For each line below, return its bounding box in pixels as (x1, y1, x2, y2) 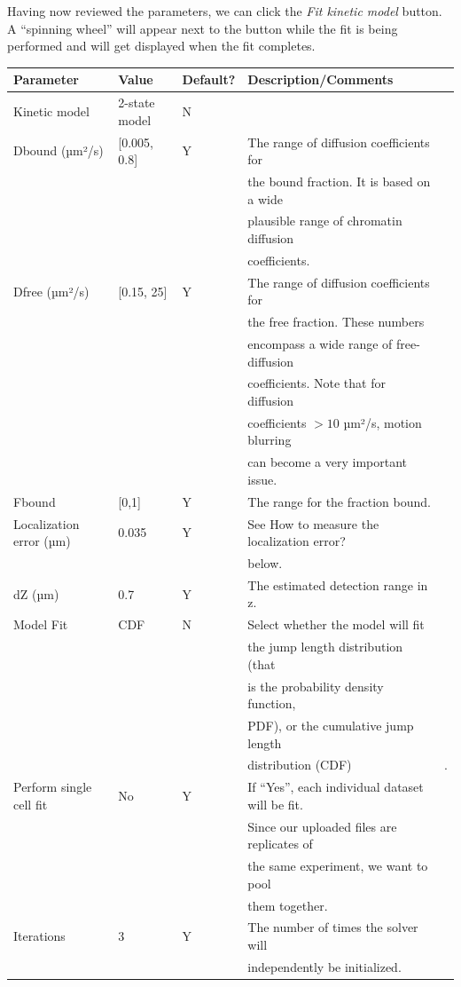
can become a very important (247, 453, 408, 471)
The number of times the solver (247, 918, 418, 936)
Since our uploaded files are (247, 817, 397, 835)
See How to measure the (247, 514, 379, 533)
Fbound (13, 492, 56, 510)
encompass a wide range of (247, 335, 393, 352)
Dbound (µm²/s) (13, 141, 104, 160)
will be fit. (247, 794, 303, 813)
